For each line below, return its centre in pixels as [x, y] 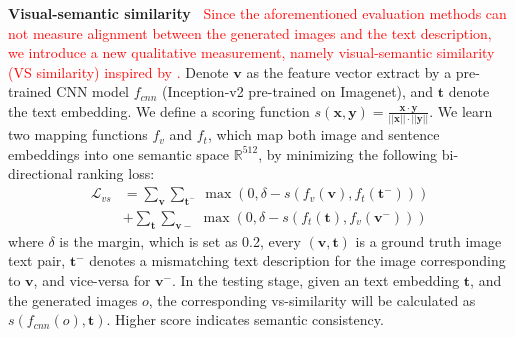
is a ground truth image [428, 240]
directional [40, 173]
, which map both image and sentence [323, 134]
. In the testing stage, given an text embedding [316, 279]
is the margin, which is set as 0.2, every [180, 240]
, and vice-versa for [92, 279]
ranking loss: [116, 173]
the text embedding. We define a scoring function [159, 110]
